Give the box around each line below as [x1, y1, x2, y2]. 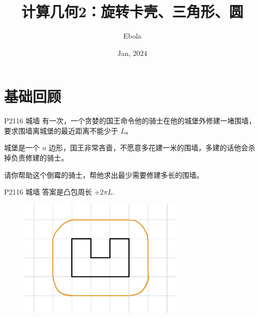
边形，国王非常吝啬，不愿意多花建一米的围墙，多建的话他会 [48, 142, 248, 153]
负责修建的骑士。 [11, 152, 68, 163]
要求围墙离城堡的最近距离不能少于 [4, 125, 118, 136]
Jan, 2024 [117, 47, 148, 58]
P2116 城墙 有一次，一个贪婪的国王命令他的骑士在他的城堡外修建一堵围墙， [4, 115, 256, 126]
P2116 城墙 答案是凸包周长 [4, 186, 92, 197]
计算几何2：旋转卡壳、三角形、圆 [21, 1, 244, 22]
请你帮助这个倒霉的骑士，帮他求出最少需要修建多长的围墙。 [4, 169, 204, 180]
